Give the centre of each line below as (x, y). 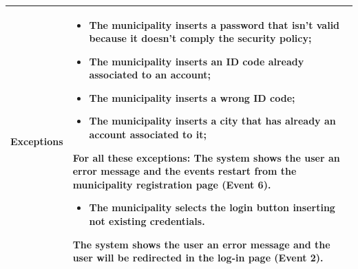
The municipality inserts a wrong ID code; (192, 97)
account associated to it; (148, 134)
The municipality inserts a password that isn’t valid (214, 24)
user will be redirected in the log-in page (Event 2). (198, 258)
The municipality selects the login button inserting (212, 207)
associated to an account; (150, 75)
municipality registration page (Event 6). (172, 184)
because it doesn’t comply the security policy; (200, 38)
